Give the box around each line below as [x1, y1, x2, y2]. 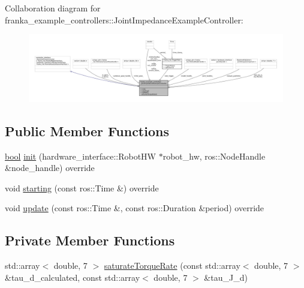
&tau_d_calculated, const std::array [5, 271, 140, 283]
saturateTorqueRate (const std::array [104, 259, 240, 272]
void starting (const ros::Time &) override [5, 181, 159, 194]
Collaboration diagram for [5, 2, 101, 14]
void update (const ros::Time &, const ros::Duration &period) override [5, 202, 264, 214]
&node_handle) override [5, 161, 95, 174]
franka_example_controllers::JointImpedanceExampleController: [5, 13, 243, 26]
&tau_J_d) [204, 271, 248, 283]
